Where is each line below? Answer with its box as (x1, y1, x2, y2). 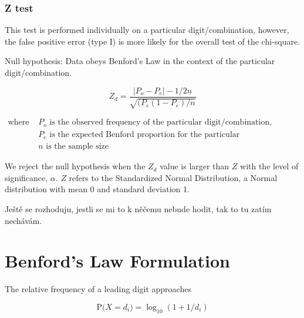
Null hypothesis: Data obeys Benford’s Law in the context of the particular (5, 55, 275, 67)
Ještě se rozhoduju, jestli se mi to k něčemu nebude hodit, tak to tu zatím (5, 202, 272, 215)
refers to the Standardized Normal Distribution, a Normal (69, 171, 278, 183)
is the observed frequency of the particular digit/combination (49, 118, 270, 127)
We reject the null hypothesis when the (5, 160, 146, 172)
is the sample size (46, 142, 109, 151)
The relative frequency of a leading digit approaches (5, 283, 191, 295)
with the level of (240, 160, 299, 172)
